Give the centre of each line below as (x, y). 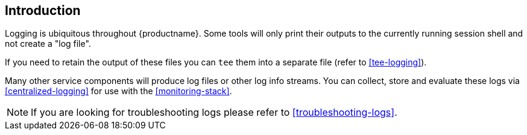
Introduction (43, 10)
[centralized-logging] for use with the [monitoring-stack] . (118, 91)
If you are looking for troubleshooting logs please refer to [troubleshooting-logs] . (214, 112)
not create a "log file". (48, 44)
